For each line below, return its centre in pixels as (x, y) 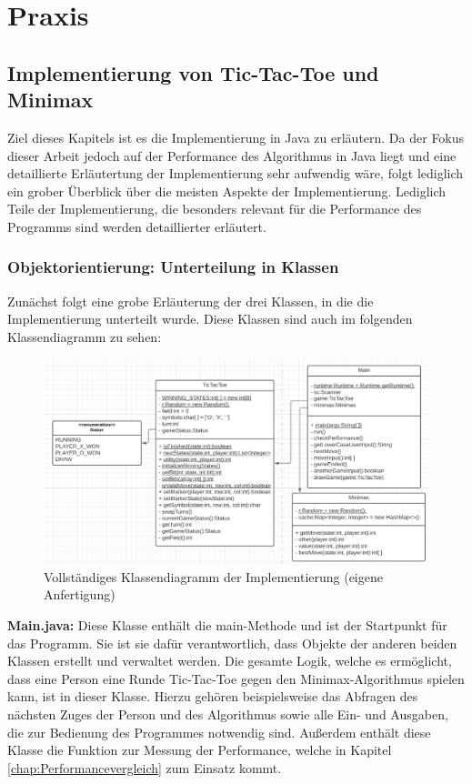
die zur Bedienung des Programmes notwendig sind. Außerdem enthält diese (219, 732)
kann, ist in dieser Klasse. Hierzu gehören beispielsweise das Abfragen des (213, 696)
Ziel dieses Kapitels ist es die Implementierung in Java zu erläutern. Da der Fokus (236, 137)
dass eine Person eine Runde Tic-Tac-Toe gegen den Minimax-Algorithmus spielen (236, 678)
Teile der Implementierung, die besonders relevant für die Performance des (215, 209)
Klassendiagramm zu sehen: (85, 336)
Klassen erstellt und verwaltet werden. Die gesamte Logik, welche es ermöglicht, (230, 661)
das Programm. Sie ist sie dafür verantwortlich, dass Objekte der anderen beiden (232, 643)
